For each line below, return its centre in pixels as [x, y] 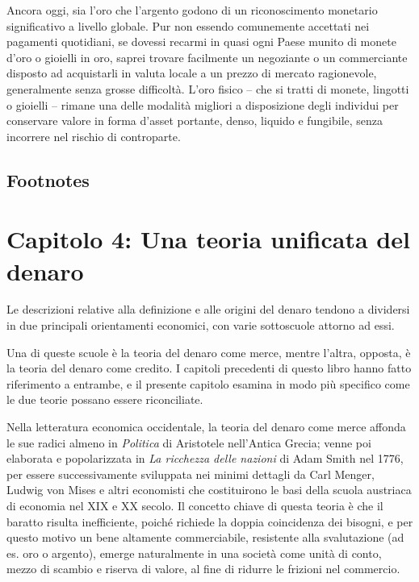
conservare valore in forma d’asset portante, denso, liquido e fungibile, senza [195, 121]
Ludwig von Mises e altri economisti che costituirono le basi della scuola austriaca [209, 490]
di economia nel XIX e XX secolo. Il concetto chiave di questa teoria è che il [195, 505]
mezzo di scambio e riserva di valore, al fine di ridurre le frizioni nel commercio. [203, 569]
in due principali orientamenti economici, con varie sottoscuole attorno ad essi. [201, 325]
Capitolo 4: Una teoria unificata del [208, 239]
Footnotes [48, 179]
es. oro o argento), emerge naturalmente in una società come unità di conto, [194, 553]
